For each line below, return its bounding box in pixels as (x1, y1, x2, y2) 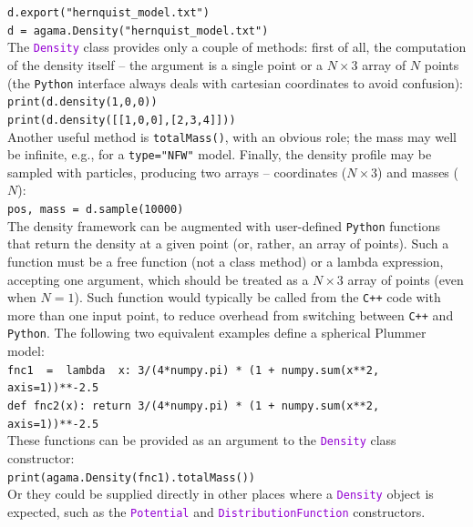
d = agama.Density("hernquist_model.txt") (7, 24, 269, 37)
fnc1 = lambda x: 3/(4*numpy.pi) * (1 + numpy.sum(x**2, (7, 363, 380, 377)
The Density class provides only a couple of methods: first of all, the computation (7, 37, 467, 56)
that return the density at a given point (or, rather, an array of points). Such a (7, 234, 449, 253)
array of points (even (347, 269, 464, 289)
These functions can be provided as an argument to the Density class (7, 431, 396, 450)
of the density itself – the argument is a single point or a (7, 55, 324, 74)
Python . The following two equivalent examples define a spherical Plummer (7, 323, 427, 342)
